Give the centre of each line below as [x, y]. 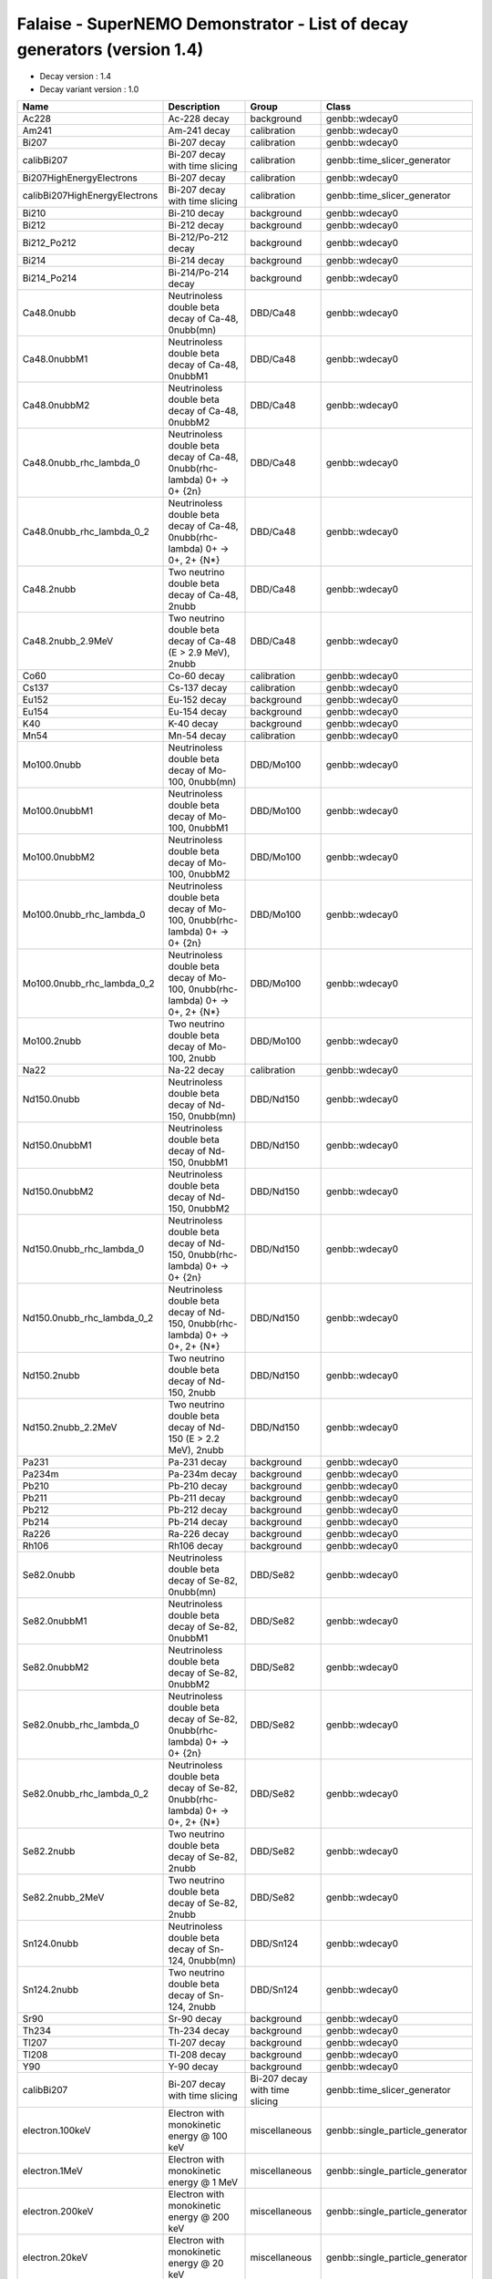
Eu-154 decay [198, 712]
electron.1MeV [53, 2171]
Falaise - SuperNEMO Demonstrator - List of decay [213, 24]
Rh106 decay [195, 1546]
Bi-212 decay [196, 225]
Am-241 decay [200, 130]
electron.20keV [55, 2258]
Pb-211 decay [197, 1498]
